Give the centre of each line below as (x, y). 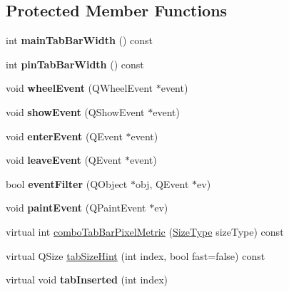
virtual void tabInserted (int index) (87, 280)
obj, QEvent (162, 183)
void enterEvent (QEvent (64, 136)
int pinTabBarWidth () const (75, 64)
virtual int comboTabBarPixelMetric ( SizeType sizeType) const (145, 231)
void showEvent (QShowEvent (75, 111)
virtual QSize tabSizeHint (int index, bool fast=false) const (136, 255)
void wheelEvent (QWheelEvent (80, 88)
